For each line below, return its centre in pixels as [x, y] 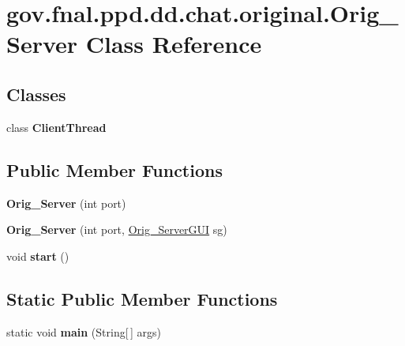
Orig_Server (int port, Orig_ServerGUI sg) [117, 229]
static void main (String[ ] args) [84, 331]
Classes [36, 94]
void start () [38, 256]
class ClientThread [56, 127]
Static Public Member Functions [142, 298]
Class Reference [174, 44]
